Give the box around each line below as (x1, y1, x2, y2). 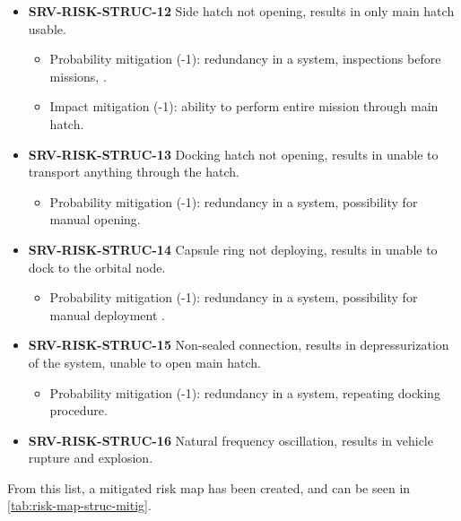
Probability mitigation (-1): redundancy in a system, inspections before (49, 49, 441, 68)
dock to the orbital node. (28, 257, 166, 276)
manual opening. (49, 210, 141, 229)
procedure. (49, 401, 108, 420)
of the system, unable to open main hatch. (28, 352, 261, 371)
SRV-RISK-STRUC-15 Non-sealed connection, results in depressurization (28, 335, 449, 354)
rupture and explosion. (28, 448, 153, 467)
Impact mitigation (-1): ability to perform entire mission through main (49, 97, 439, 116)
